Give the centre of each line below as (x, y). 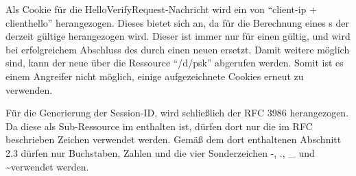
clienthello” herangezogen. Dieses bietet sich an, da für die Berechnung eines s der (177, 22)
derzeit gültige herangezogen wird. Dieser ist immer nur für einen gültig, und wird (178, 36)
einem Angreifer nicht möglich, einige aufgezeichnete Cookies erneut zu (155, 76)
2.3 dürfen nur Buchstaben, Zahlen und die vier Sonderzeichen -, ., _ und (160, 152)
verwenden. (29, 89)
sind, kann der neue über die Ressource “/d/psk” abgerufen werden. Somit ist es (175, 63)
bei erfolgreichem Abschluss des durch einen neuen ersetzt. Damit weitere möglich (178, 49)
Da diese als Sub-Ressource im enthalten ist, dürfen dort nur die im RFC (159, 126)
